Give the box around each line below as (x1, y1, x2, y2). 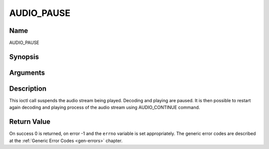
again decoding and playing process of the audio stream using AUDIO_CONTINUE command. (9, 105, 200, 111)
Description (9, 84, 47, 93)
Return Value (9, 118, 51, 126)
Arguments (9, 68, 45, 77)
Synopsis (9, 52, 39, 61)
